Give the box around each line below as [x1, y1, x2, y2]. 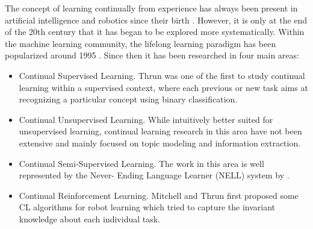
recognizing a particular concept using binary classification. [19, 93, 238, 105]
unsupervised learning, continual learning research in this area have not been [19, 125, 302, 137]
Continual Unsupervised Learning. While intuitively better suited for [19, 113, 273, 125]
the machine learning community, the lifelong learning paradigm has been [5, 37, 276, 49]
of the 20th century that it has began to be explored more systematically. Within [5, 25, 305, 38]
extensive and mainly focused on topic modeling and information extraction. [19, 136, 301, 149]
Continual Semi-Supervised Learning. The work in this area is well [19, 157, 264, 169]
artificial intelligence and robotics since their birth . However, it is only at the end [5, 13, 308, 26]
